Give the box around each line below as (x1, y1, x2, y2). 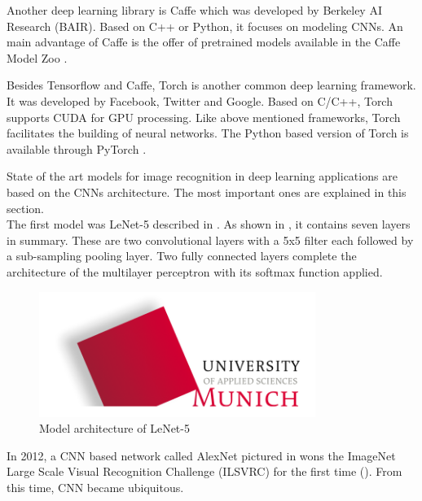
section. (7, 199, 44, 216)
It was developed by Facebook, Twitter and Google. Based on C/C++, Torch (7, 92, 393, 109)
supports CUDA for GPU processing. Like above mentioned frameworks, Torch (7, 108, 401, 125)
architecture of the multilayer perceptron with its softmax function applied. (7, 263, 383, 280)
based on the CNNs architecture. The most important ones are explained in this (7, 183, 407, 200)
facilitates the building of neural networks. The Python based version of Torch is (7, 124, 409, 142)
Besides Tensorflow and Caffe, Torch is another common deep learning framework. (7, 76, 416, 94)
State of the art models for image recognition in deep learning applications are (7, 168, 398, 185)
